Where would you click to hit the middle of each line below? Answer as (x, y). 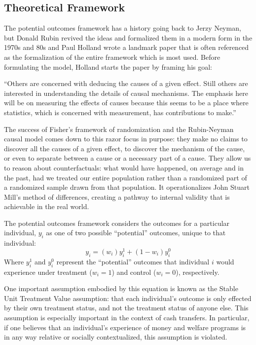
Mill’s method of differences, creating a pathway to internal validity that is (117, 196)
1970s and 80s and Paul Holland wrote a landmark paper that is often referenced (127, 47)
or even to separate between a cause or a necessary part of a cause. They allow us (128, 158)
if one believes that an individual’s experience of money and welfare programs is (125, 327)
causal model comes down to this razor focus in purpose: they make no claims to (126, 139)
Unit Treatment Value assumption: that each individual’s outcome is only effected (128, 298)
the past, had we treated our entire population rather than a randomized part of (126, 177)
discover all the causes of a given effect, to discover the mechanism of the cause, (125, 148)
